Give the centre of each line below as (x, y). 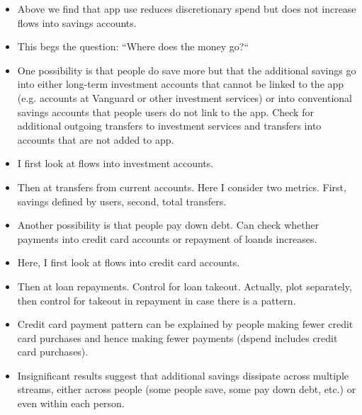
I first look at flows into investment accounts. (115, 163)
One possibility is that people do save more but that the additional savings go (187, 70)
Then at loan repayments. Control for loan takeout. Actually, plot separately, (185, 286)
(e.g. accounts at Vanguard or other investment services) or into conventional (185, 97)
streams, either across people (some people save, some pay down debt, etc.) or (187, 389)
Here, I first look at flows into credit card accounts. (129, 262)
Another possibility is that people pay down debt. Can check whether (168, 225)
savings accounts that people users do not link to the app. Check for (165, 112)
